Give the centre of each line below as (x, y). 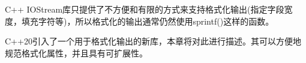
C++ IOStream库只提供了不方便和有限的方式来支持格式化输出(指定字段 (145, 9)
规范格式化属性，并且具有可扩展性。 (76, 52)
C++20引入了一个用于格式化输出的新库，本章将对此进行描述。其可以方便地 (153, 41)
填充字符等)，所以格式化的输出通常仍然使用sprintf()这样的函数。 (148, 21)
